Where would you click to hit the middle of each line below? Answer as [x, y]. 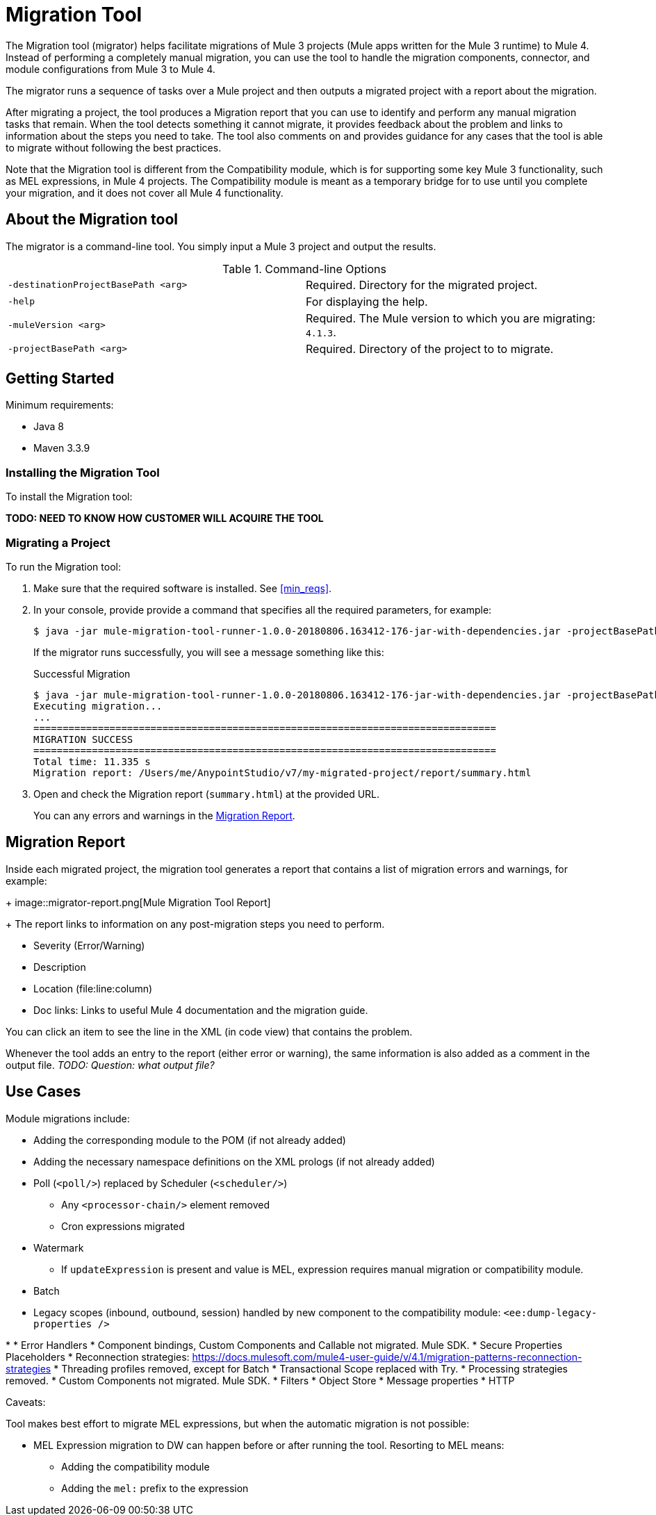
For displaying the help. [367, 301]
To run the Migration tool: [63, 566]
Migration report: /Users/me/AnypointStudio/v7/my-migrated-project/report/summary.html [282, 772]
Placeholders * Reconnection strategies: [98, 1357]
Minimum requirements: [60, 405]
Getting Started [60, 379]
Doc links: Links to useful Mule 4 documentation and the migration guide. [201, 1010]
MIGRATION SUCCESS [83, 739]
